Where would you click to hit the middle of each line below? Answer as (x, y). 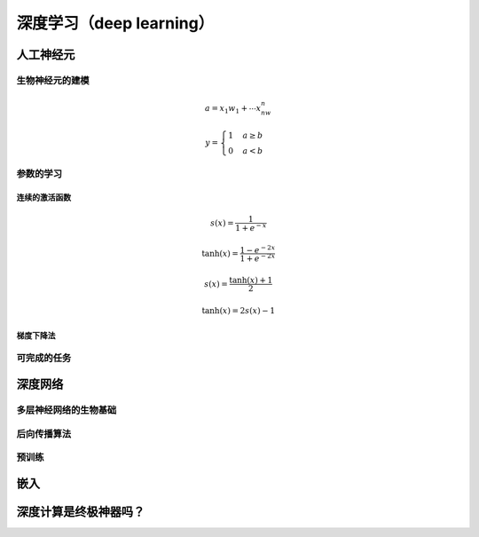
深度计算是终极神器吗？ (81, 512)
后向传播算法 (44, 433)
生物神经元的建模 (53, 80)
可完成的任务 (44, 358)
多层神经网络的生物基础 (67, 410)
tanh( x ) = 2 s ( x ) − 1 (238, 311)
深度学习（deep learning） (115, 23)
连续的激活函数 (43, 197)
